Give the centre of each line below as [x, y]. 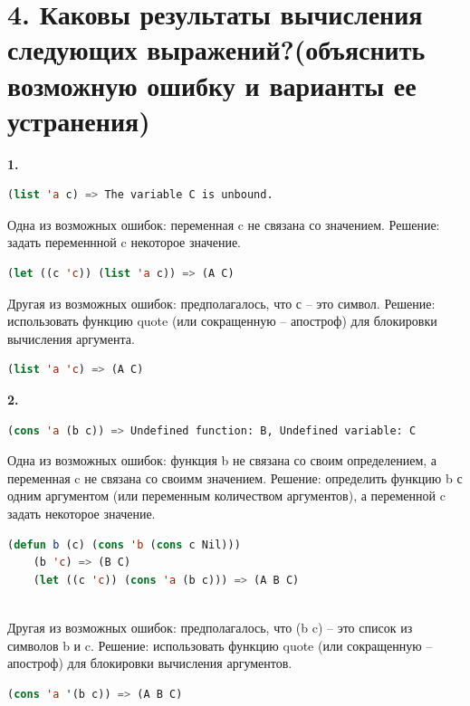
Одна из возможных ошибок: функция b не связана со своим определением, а [222, 460]
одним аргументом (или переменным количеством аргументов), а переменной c [226, 496]
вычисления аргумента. [71, 338]
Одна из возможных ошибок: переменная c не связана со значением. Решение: [224, 224]
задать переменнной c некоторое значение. [124, 242]
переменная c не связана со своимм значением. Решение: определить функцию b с [235, 477]
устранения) [79, 120]
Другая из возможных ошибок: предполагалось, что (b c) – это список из [210, 627]
